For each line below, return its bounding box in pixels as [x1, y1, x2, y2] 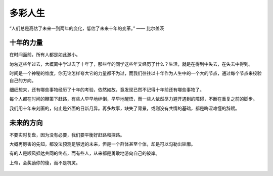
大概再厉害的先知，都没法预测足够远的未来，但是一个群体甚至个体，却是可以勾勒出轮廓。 [9, 141, 196, 147]
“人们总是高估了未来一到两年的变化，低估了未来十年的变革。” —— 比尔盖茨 [9, 25, 164, 31]
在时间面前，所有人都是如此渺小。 [9, 52, 80, 58]
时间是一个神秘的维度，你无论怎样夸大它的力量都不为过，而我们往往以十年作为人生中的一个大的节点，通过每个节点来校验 [9, 70, 262, 76]
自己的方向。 [9, 77, 36, 83]
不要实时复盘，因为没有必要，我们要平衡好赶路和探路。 [9, 131, 125, 138]
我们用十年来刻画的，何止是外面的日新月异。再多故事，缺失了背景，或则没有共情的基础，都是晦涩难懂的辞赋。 [9, 105, 240, 111]
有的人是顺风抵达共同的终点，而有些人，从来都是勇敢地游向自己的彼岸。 [9, 150, 160, 156]
